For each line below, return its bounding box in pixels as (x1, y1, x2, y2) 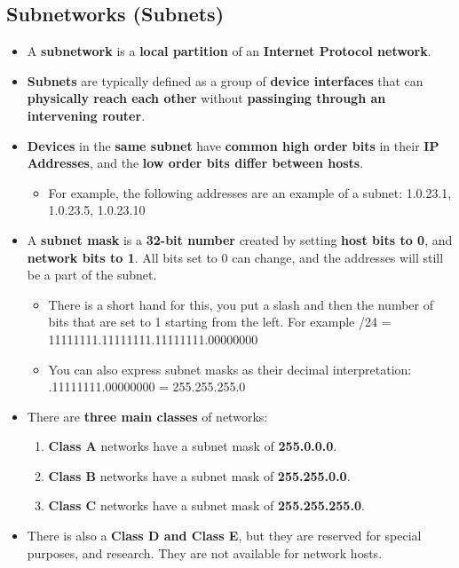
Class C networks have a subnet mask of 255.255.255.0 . (48, 496, 365, 515)
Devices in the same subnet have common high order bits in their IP (27, 136, 439, 154)
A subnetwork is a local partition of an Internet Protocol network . (27, 42, 431, 60)
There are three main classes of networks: (27, 406, 268, 425)
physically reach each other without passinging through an (27, 89, 386, 107)
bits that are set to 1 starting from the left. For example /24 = (48, 312, 392, 331)
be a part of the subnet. (27, 265, 157, 284)
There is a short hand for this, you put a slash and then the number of (48, 295, 433, 313)
